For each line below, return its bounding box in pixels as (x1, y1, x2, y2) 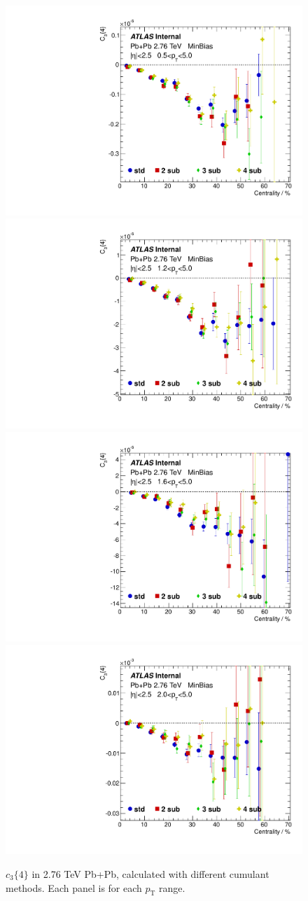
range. (159, 880, 185, 895)
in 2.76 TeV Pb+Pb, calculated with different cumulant (31, 867, 269, 881)
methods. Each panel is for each (6, 880, 142, 895)
